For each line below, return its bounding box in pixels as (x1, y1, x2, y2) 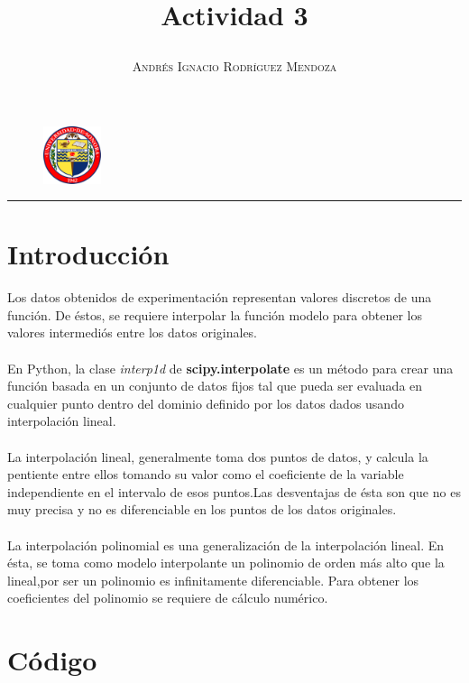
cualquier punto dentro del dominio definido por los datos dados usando (7, 393, 404, 412)
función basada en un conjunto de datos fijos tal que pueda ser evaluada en (7, 376, 423, 395)
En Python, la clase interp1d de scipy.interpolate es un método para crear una (7, 358, 454, 377)
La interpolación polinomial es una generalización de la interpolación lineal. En (7, 535, 445, 554)
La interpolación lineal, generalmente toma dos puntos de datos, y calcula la (7, 447, 428, 466)
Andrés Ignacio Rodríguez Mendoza (132, 57, 337, 76)
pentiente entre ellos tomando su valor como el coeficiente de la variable (7, 465, 404, 484)
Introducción (7, 235, 170, 272)
